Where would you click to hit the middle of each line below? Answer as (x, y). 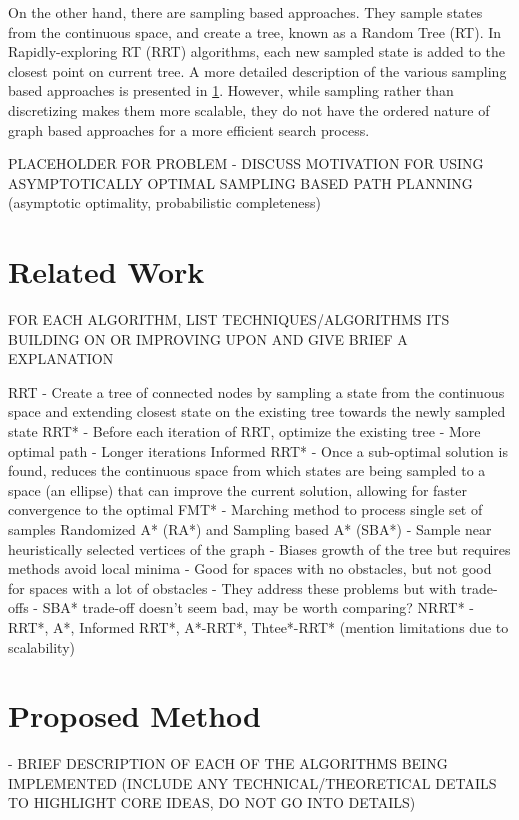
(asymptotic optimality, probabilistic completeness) (165, 202)
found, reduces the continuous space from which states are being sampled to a (247, 470)
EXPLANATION (61, 358)
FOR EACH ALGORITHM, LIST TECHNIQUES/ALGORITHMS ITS (229, 319)
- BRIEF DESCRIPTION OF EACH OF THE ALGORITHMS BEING (228, 763)
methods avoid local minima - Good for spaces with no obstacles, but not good (250, 568)
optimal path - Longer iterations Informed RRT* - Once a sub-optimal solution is (258, 450)
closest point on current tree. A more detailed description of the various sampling (257, 70)
